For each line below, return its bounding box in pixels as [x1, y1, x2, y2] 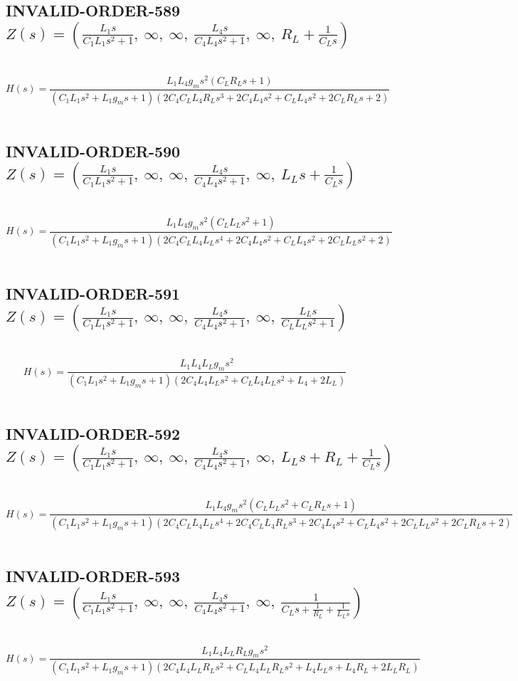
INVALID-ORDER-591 [6, 282, 181, 304]
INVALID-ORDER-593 [6, 565, 181, 587]
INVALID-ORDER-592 [6, 422, 181, 444]
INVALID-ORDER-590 [6, 139, 181, 162]
